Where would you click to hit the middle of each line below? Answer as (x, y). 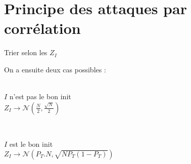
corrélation (42, 28)
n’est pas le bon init (40, 96)
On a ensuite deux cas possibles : (55, 69)
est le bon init (31, 144)
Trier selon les (26, 52)
